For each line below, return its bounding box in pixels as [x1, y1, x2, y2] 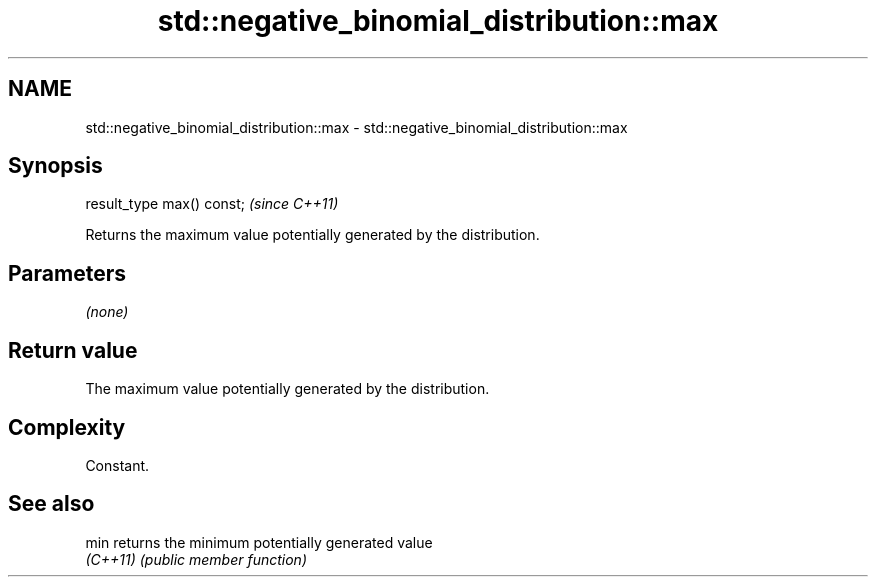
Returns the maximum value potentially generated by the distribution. [85, 226, 540, 244]
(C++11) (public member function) [85, 550, 307, 568]
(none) [85, 303, 129, 321]
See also [8, 491, 95, 517]
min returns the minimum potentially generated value [85, 533, 433, 551]
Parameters [8, 260, 126, 286]
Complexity [8, 414, 126, 440]
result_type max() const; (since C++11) [85, 195, 339, 213]
